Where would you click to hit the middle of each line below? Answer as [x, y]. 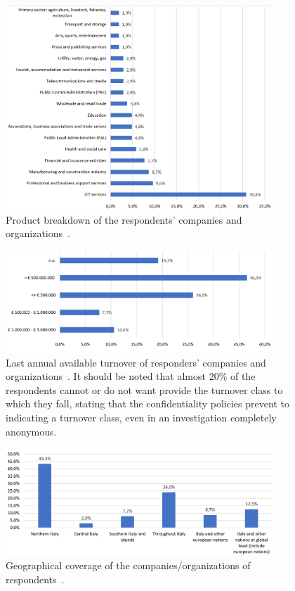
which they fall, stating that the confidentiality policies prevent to [147, 403]
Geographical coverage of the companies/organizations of [128, 565]
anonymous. [31, 431]
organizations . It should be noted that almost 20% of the [131, 376]
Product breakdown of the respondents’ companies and [124, 219]
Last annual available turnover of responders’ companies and [136, 362]
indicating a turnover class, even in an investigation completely [141, 417]
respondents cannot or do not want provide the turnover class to [144, 389]
